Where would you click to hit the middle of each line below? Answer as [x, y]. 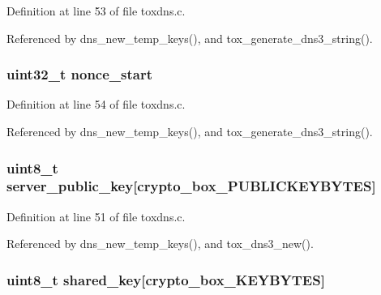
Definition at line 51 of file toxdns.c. [96, 216]
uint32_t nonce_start [79, 74]
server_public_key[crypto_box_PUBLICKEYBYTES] [191, 186]
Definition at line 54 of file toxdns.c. [96, 104]
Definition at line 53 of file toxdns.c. [96, 11]
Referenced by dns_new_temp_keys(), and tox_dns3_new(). [160, 244]
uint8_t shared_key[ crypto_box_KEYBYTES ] [166, 279]
